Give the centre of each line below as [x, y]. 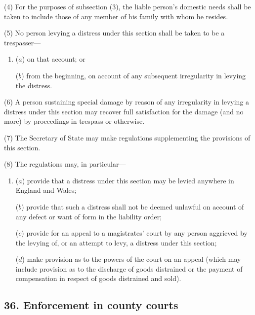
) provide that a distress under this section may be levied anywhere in [128, 180]
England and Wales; [46, 190]
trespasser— [22, 42]
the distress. [34, 85]
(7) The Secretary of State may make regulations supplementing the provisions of [127, 137]
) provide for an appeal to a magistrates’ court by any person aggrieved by [134, 233]
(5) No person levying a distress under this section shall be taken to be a [114, 33]
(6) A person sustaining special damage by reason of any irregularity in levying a [127, 102]
